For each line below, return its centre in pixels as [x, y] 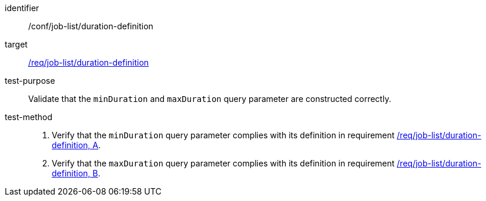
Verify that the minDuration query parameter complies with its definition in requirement [223, 135]
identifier [22, 8]
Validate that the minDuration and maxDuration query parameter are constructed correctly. [210, 99]
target [16, 44]
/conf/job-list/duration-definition [91, 26]
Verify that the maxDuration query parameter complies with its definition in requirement [223, 163]
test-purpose [30, 81]
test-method [29, 117]
